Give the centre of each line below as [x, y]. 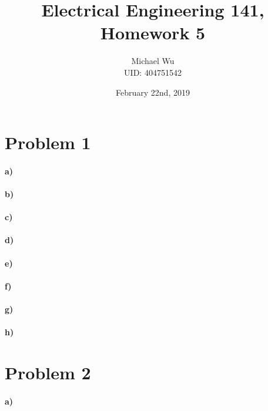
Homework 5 [153, 33]
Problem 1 [48, 142]
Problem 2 [48, 372]
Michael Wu [153, 61]
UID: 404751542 [153, 72]
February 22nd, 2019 [153, 92]
